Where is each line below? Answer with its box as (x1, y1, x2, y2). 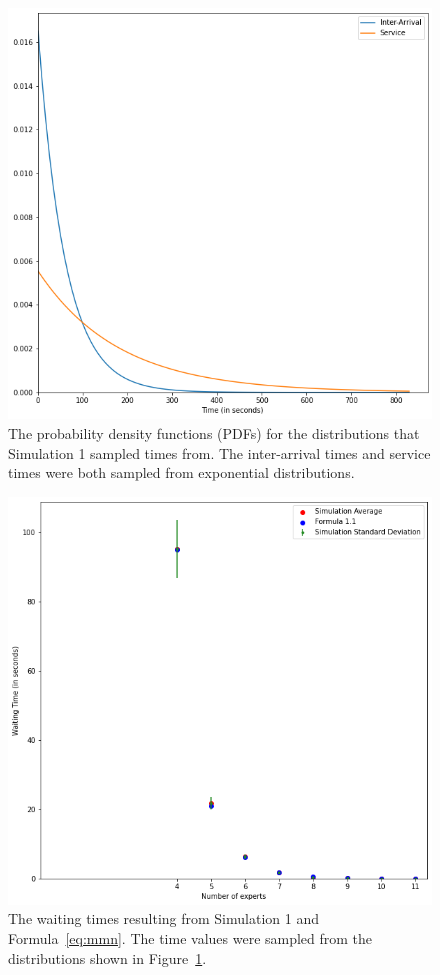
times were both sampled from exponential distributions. (8, 462, 355, 483)
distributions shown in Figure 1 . (8, 947, 207, 968)
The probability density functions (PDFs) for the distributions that (8, 423, 420, 444)
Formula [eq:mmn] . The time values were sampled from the (8, 928, 373, 949)
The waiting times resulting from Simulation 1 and (8, 908, 319, 929)
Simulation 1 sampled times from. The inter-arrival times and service (8, 442, 431, 463)
